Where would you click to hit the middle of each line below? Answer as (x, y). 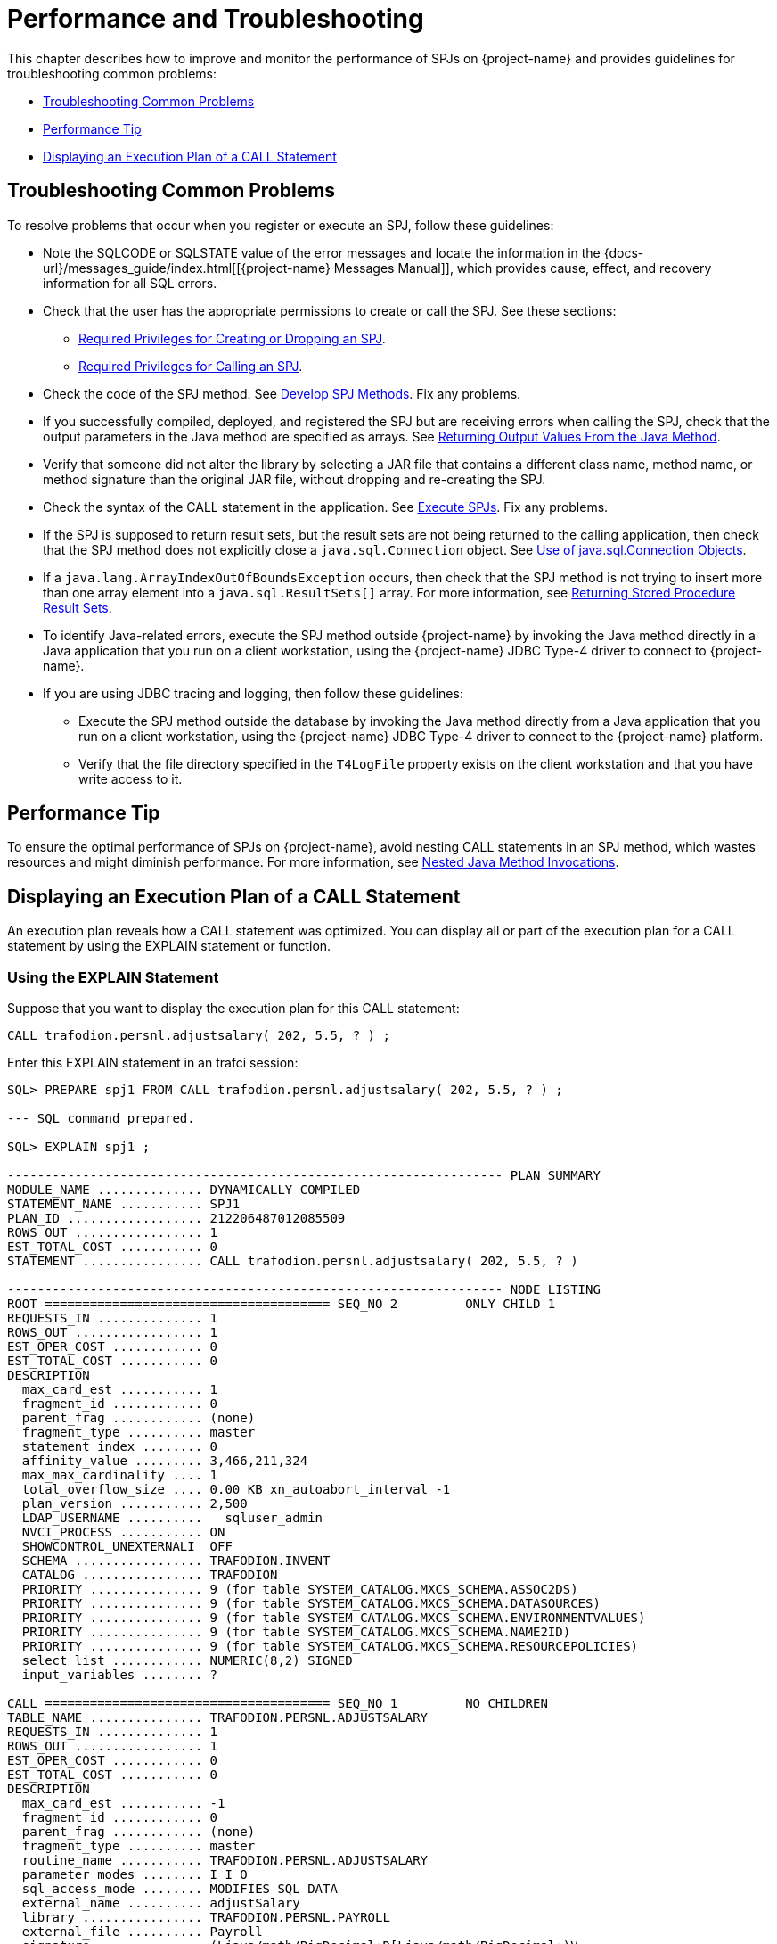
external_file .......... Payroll (142, 1932)
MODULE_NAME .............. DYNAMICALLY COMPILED (184, 1190)
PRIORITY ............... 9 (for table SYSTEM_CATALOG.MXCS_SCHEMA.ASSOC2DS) (300, 1590)
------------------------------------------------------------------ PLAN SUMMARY (304, 1176)
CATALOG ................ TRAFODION (150, 1575)
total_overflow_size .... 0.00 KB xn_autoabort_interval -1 (236, 1490)
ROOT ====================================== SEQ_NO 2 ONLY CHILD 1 (282, 1304)
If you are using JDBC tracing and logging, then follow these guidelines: (253, 693)
